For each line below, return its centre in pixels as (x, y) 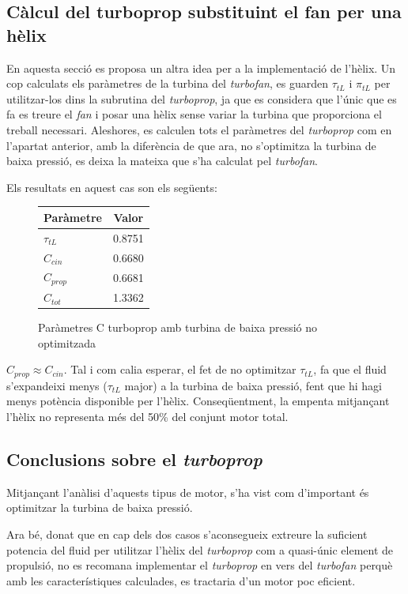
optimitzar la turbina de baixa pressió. (100, 508)
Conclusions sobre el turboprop (134, 459)
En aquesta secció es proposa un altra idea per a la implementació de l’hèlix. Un (201, 68)
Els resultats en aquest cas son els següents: (112, 187)
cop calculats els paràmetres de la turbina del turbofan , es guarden (167, 83)
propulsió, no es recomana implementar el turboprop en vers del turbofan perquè (200, 565)
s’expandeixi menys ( (57, 385)
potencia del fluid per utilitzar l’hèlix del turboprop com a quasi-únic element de (200, 549)
